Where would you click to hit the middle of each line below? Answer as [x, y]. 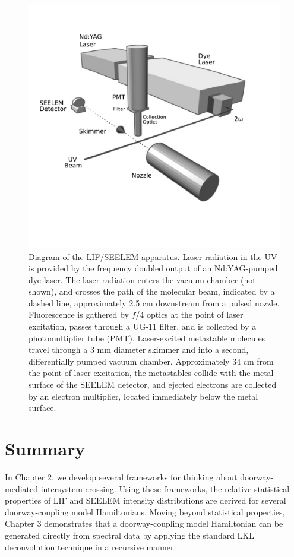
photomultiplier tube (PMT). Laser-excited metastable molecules [147, 338]
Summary [45, 449]
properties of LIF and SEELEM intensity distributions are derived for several [146, 500]
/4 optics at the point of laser [189, 314]
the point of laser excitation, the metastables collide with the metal [151, 373]
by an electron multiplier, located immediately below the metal [143, 396]
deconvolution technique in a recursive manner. [91, 547]
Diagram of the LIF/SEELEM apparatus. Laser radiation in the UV [153, 256]
